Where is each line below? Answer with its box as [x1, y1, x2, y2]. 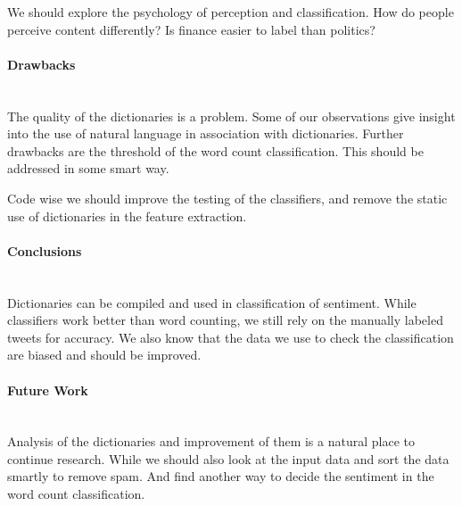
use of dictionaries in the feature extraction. [7, 206, 247, 225]
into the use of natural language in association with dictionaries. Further [7, 124, 404, 143]
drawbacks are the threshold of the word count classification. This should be [7, 141, 424, 160]
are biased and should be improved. [7, 345, 202, 364]
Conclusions [7, 241, 82, 260]
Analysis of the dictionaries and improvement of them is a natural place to [7, 432, 415, 451]
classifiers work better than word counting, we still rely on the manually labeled [7, 311, 443, 329]
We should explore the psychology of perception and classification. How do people [7, 3, 454, 21]
